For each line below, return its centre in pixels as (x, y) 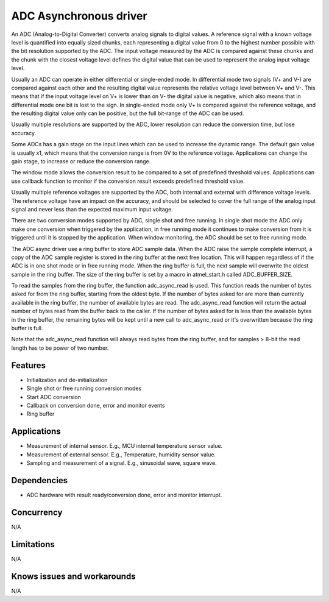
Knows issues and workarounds (74, 576)
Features (28, 365)
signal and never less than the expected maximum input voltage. (92, 209)
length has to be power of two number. (60, 348)
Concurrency (37, 512)
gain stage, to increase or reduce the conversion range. (81, 161)
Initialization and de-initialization (67, 380)
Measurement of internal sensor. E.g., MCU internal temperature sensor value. (125, 446)
